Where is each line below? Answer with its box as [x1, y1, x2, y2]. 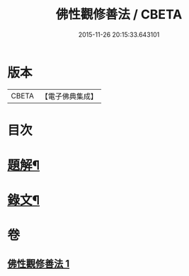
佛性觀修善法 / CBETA [55, 6, 183, 23]
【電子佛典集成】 [40, 91, 98, 101]
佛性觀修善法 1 [7, 258, 70, 270]
